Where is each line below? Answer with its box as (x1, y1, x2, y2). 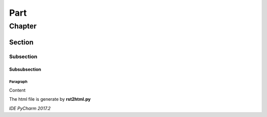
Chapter (9, 22, 37, 30)
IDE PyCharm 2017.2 (9, 105, 51, 111)
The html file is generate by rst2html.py (9, 96, 91, 102)
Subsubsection (9, 66, 42, 72)
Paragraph (9, 79, 28, 85)
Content (9, 87, 26, 93)
